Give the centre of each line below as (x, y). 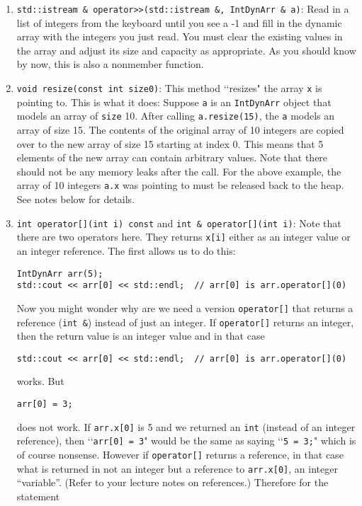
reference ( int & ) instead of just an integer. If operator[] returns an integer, (185, 322)
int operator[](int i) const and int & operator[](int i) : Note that (179, 223)
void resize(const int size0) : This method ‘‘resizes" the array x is (169, 88)
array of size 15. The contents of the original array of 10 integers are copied (180, 130)
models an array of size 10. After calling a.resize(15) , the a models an (176, 116)
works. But (40, 381)
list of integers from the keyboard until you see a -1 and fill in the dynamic (179, 22)
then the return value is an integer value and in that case (141, 336)
